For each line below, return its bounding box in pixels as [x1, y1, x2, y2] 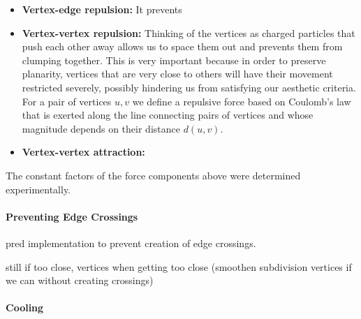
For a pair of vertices [22, 94, 112, 108]
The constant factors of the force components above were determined [6, 168, 301, 182]
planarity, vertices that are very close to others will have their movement [22, 66, 333, 81]
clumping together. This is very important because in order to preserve [22, 52, 326, 67]
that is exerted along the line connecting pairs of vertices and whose [22, 107, 314, 122]
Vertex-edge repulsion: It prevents [22, 2, 182, 16]
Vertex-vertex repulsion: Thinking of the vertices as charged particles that [22, 25, 355, 40]
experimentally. [6, 181, 71, 196]
